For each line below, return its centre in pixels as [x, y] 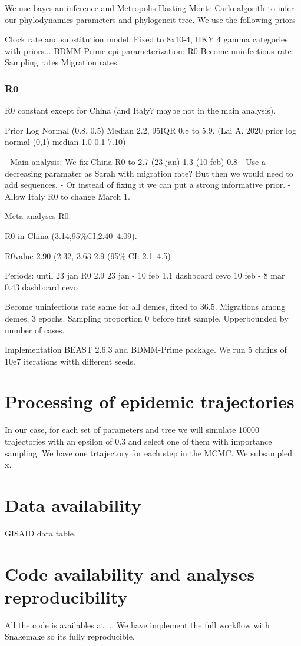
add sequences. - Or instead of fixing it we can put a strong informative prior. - [148, 185]
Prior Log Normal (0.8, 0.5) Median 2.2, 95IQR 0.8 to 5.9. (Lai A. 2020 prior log [150, 130]
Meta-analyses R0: [38, 216]
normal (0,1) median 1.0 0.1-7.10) [65, 142]
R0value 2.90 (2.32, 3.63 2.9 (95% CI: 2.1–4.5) [88, 255]
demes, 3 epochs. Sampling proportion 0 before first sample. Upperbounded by [147, 318]
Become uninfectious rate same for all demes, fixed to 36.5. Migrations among [145, 307]
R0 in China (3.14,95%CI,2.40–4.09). [71, 235]
